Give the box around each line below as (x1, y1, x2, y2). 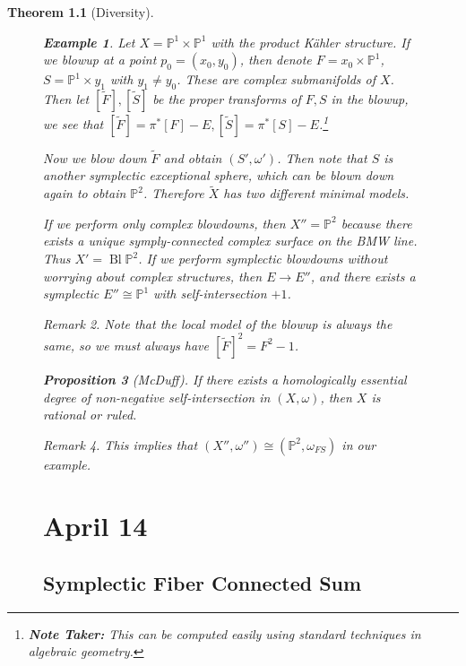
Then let (43, 89, 90, 108)
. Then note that (277, 148, 367, 167)
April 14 (43, 507, 148, 544)
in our (341, 435, 376, 454)
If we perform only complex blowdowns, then (43, 213, 286, 232)
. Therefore (142, 184, 204, 203)
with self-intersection (153, 284, 267, 303)
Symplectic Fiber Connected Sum (43, 569, 362, 597)
